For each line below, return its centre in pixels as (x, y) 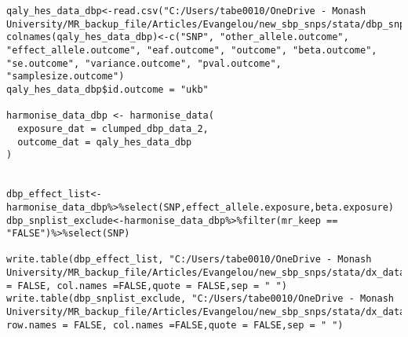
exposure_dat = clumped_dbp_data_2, (113, 128)
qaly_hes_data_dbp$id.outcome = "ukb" (107, 89)
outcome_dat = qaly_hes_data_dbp (105, 142)
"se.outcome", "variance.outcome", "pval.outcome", (144, 63)
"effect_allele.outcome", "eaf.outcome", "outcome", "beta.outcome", (192, 50)
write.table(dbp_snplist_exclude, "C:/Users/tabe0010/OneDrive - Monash (200, 299)
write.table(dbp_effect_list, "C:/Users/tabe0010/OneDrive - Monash (189, 260)
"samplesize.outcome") (66, 77)
